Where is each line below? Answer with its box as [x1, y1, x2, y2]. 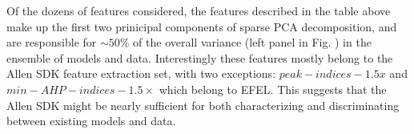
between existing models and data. [6, 112, 176, 129]
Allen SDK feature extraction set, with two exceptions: [6, 65, 276, 82]
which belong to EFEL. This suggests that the [159, 80, 387, 97]
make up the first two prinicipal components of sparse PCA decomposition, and [6, 18, 397, 35]
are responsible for [6, 34, 97, 51]
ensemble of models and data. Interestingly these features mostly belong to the [6, 49, 393, 66]
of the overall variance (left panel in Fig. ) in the [133, 34, 372, 51]
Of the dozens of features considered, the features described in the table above [6, 2, 391, 18]
